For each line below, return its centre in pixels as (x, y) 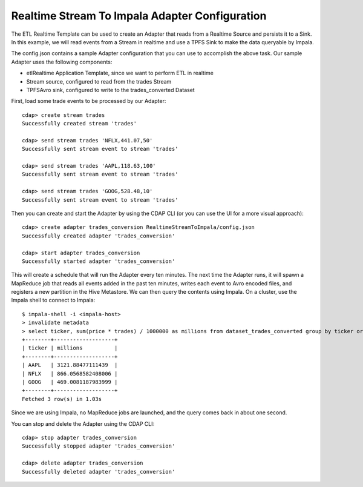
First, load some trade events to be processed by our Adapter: (89, 101)
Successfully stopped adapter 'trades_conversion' (99, 446)
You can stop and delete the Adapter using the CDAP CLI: (83, 423)
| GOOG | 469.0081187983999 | (70, 382)
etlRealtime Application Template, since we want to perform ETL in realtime (120, 73)
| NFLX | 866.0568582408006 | (70, 373)
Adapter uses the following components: (62, 62)
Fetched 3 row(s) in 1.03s (62, 399)
